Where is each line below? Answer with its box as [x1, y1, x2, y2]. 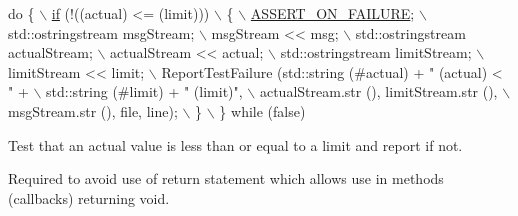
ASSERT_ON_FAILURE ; [250, 3, 415, 23]
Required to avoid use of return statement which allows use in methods [8, 168, 444, 189]
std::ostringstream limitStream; [280, 42, 472, 63]
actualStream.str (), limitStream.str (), [259, 81, 498, 102]
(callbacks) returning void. [8, 187, 170, 208]
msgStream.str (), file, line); [8, 100, 178, 121]
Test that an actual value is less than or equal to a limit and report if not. [8, 134, 463, 155]
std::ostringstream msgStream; [8, 22, 195, 43]
